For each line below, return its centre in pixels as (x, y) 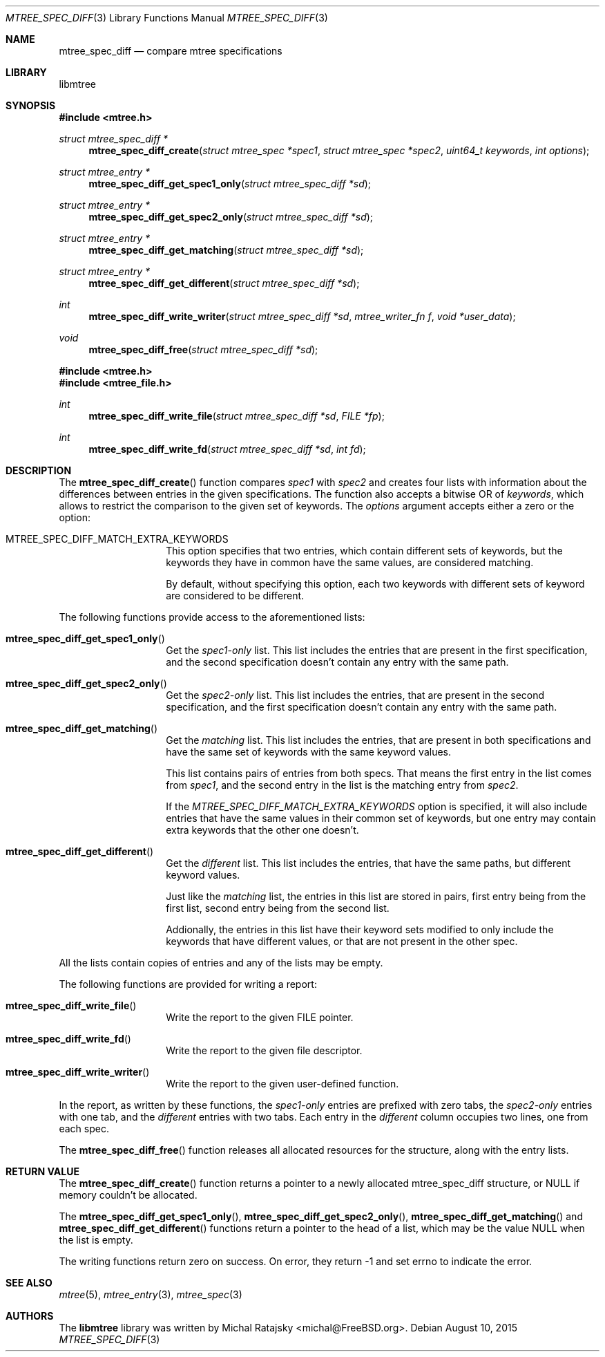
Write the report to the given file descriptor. (264, 1050)
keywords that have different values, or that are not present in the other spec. (342, 941)
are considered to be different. (235, 596)
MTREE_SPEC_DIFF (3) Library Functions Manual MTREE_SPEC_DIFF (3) (167, 18)
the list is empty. (96, 1240)
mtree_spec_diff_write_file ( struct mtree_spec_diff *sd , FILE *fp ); (237, 416)
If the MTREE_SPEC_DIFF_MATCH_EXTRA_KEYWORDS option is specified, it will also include (377, 806)
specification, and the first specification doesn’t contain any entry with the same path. (362, 707)
